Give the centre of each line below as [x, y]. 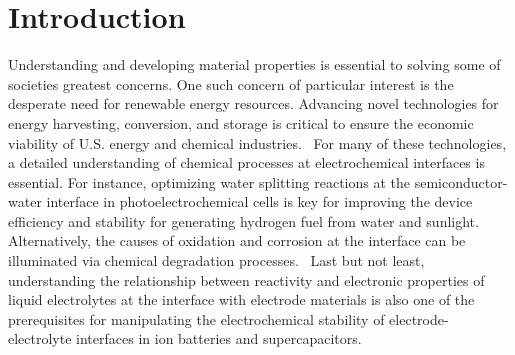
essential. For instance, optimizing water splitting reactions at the [209, 181]
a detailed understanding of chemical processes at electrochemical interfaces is [246, 162]
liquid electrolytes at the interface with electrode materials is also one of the [241, 299]
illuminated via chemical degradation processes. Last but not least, [216, 260]
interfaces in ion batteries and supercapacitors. [219, 338]
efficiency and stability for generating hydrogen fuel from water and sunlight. [243, 220]
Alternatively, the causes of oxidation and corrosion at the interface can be [237, 240]
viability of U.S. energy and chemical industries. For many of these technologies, [257, 142]
